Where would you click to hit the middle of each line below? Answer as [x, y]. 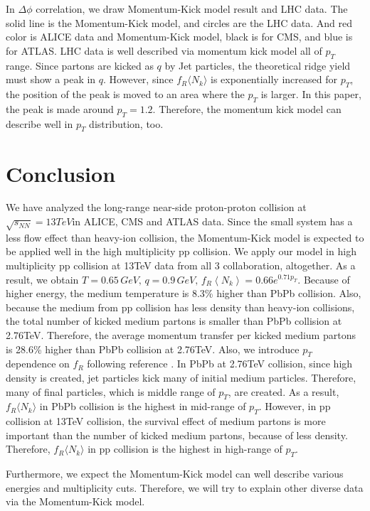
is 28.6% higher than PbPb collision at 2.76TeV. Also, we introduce [153, 349]
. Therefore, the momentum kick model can [247, 108]
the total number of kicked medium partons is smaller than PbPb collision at [174, 321]
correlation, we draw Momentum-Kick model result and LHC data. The [192, 9]
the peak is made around [60, 108]
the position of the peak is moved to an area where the [125, 93]
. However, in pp [295, 406]
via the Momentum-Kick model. [75, 501]
